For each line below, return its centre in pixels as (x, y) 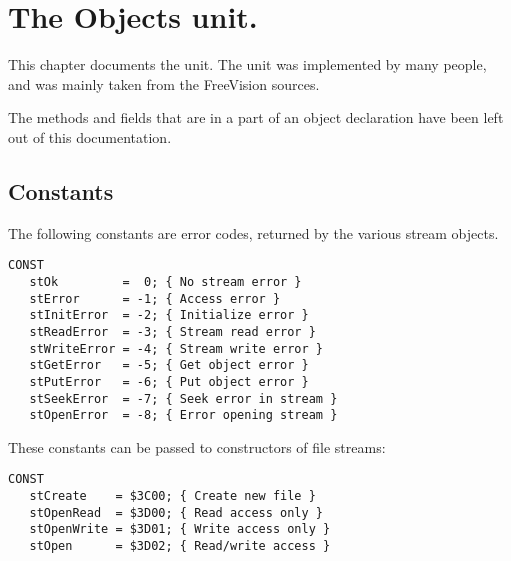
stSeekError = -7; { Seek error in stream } (183, 398)
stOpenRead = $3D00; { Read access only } (176, 512)
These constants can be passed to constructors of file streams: (197, 446)
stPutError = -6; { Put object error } (169, 381)
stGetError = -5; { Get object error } (169, 365)
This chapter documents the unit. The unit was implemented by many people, (247, 64)
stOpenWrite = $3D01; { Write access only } (180, 529)
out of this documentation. (90, 136)
